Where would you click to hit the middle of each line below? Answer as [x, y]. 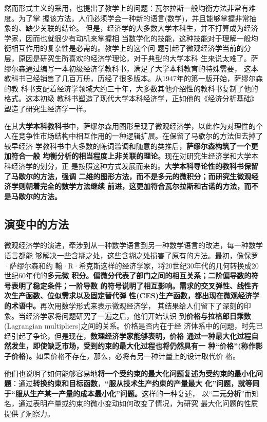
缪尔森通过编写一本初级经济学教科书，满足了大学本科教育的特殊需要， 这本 [131, 68]
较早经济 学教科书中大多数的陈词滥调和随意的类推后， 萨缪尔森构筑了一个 [128, 146]
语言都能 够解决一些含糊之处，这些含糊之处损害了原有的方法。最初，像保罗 [131, 255]
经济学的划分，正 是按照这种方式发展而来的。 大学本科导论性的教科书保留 [135, 166]
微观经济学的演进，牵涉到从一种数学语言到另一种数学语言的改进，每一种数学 [133, 245]
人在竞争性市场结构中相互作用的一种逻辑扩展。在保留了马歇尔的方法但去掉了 [133, 136]
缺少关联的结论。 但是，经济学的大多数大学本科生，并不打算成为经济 [142, 28]
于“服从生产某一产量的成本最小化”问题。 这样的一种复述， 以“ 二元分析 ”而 [128, 393]
